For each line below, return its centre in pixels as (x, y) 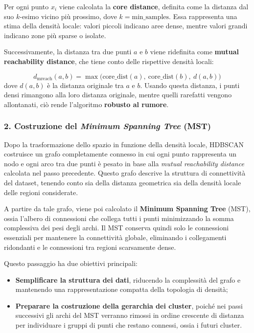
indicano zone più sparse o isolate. (55, 35)
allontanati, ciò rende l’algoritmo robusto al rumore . (86, 104)
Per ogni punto (26, 6)
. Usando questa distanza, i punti (190, 85)
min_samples (150, 17)
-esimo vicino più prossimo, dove (68, 16)
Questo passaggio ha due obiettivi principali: (71, 263)
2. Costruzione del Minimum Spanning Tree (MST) (108, 126)
